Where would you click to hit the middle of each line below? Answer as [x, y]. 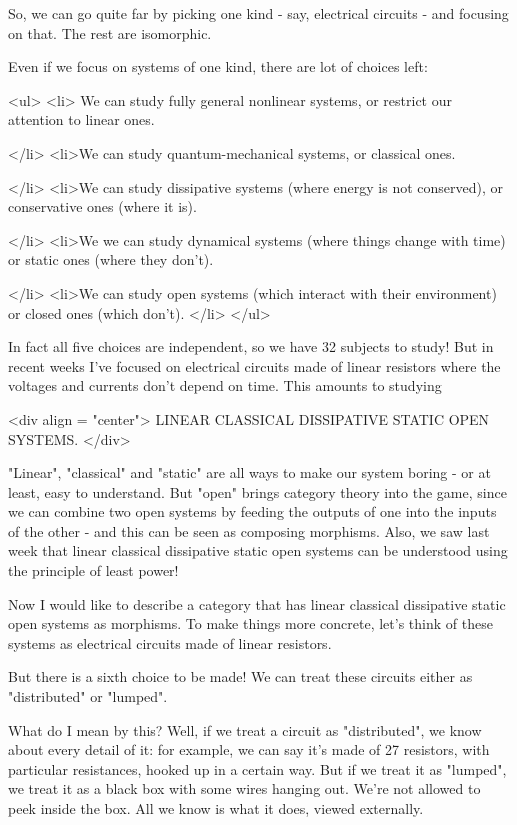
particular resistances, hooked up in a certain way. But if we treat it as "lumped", [257, 768]
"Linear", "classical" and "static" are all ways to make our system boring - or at [249, 472]
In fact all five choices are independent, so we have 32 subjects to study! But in [251, 346]
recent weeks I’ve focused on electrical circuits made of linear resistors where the [254, 365]
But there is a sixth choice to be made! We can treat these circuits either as [240, 676]
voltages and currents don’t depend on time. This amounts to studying [225, 385]
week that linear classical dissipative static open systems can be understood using [258, 550]
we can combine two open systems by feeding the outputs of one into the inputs [252, 511]
